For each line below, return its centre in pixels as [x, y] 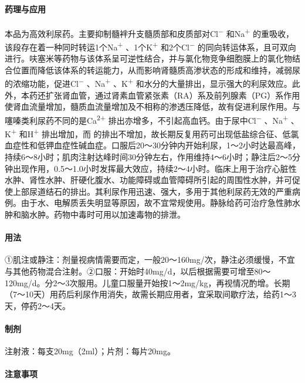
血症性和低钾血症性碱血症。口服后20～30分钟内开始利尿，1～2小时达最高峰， [152, 145]
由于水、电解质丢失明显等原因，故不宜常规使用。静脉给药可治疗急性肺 [156, 203]
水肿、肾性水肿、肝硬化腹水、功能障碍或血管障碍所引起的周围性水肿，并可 [148, 180]
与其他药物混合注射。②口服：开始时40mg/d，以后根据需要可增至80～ [138, 271]
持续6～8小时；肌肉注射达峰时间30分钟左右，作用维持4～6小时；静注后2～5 [148, 157]
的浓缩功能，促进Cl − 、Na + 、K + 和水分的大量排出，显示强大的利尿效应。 [148, 83]
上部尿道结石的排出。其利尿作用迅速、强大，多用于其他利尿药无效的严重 [152, 191]
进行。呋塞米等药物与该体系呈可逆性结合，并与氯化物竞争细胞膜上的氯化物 [148, 58]
